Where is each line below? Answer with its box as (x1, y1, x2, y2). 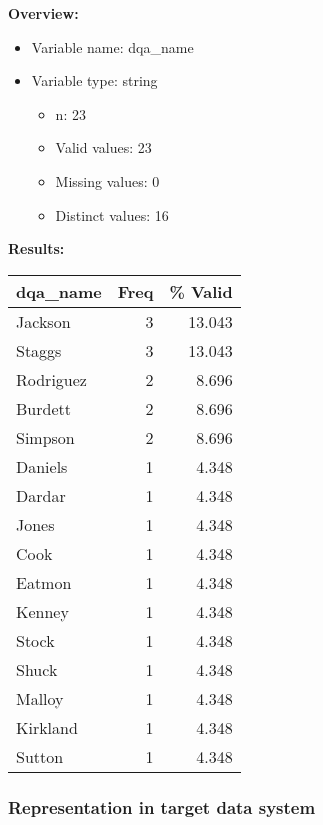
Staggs (16, 338, 62, 362)
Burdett (16, 396, 71, 420)
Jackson (16, 309, 71, 333)
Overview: (8, 3, 79, 23)
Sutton (16, 744, 64, 768)
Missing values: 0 (55, 170, 160, 191)
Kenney (16, 599, 69, 623)
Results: (8, 238, 65, 259)
